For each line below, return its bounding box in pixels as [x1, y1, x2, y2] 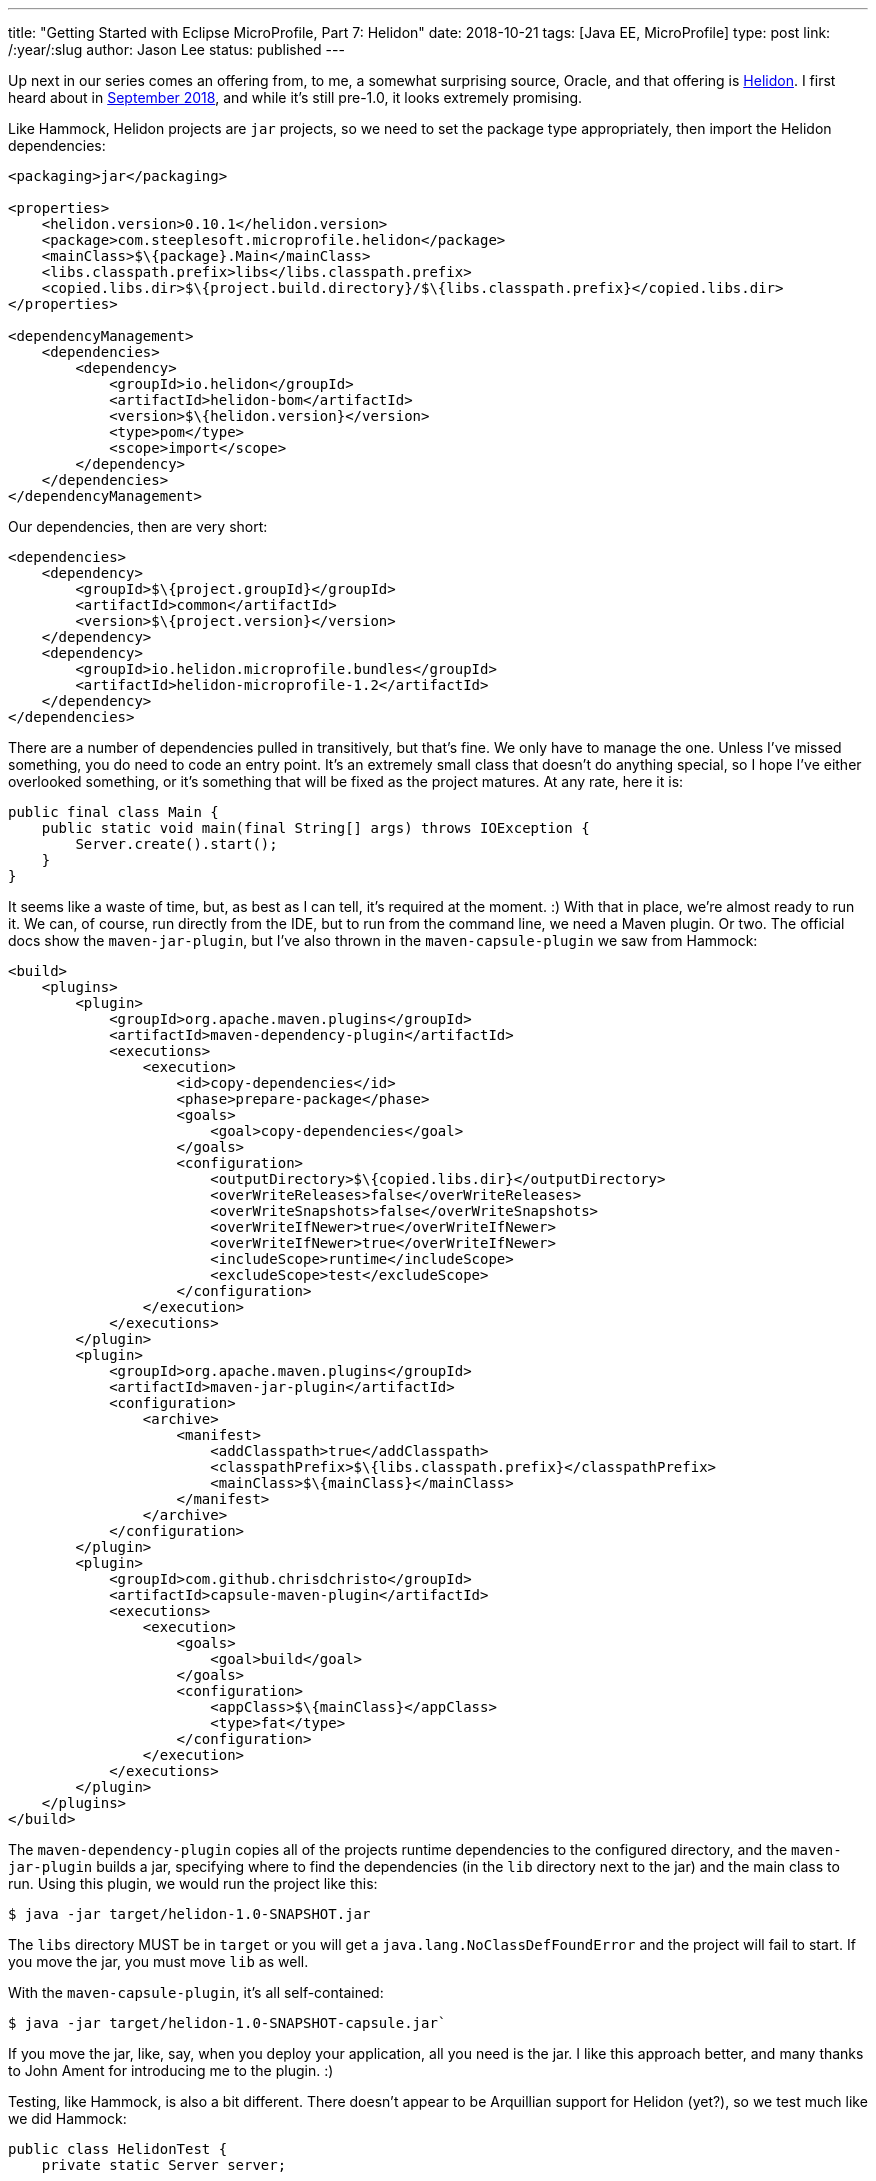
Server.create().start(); [75, 836, 278, 852]
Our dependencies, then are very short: [8, 518, 268, 535]
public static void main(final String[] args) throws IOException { [41, 820, 590, 836]
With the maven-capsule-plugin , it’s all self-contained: [8, 1984, 384, 2001]
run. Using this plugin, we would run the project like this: [8, 1875, 378, 1892]
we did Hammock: [8, 2110, 127, 2127]
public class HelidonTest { [8, 2141, 228, 2157]
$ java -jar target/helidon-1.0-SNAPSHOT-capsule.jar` [8, 2015, 447, 2031]
